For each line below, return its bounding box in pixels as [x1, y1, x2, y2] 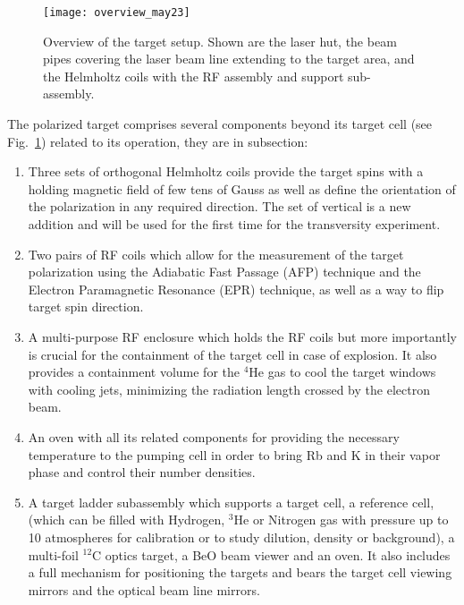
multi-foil [28, 545, 79, 564]
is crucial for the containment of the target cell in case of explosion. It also [28, 345, 437, 363]
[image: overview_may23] [43, 6, 190, 19]
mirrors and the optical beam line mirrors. [28, 580, 260, 599]
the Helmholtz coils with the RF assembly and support [43, 66, 344, 85]
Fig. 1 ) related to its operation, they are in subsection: [7, 132, 308, 150]
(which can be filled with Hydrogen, [28, 510, 225, 529]
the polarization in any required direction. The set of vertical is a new [28, 197, 411, 216]
